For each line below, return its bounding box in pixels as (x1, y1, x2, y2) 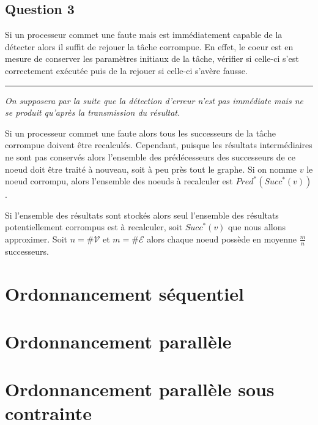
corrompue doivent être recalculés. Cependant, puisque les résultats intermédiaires (5, 138, 312, 151)
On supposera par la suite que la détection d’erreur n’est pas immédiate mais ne (5, 94, 303, 107)
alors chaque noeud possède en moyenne (147, 232, 297, 245)
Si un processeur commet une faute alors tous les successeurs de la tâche (5, 126, 276, 139)
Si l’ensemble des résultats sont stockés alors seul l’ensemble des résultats (5, 208, 279, 221)
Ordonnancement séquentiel (5, 280, 244, 306)
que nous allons (228, 220, 286, 233)
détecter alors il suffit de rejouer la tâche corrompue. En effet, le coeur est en (5, 40, 294, 53)
